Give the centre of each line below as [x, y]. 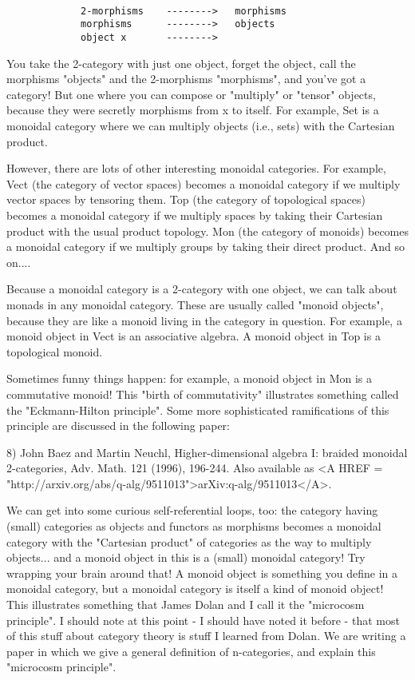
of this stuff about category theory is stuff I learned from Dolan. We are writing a [206, 636]
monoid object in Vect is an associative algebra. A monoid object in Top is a [194, 336]
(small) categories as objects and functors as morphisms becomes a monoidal [194, 526]
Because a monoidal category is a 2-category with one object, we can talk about [202, 289]
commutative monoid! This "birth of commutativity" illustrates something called [203, 394]
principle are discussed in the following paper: [118, 425]
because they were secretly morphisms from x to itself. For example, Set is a [193, 110]
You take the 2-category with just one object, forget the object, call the [181, 63]
